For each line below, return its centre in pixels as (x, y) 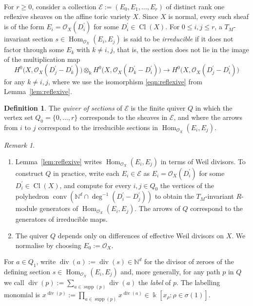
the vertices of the (187, 185)
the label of (155, 282)
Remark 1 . (19, 144)
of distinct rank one (195, 6)
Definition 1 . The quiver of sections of (63, 107)
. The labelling (198, 282)
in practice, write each (86, 173)
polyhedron (32, 196)
